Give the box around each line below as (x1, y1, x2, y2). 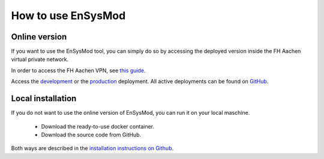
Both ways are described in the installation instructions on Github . (11, 145, 174, 152)
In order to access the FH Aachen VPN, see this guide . (11, 66, 146, 74)
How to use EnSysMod (11, 9, 126, 22)
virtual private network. (11, 56, 69, 63)
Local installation (11, 93, 77, 104)
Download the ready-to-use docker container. (41, 123, 154, 130)
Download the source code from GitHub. (41, 131, 142, 138)
